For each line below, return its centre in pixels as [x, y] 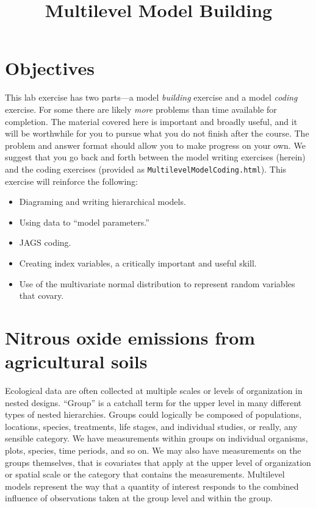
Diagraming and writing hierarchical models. [102, 202]
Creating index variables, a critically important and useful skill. [138, 263]
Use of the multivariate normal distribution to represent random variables [157, 283]
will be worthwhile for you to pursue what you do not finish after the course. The [157, 133]
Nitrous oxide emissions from [130, 337]
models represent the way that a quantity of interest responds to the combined [152, 486]
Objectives [50, 68]
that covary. [41, 295]
